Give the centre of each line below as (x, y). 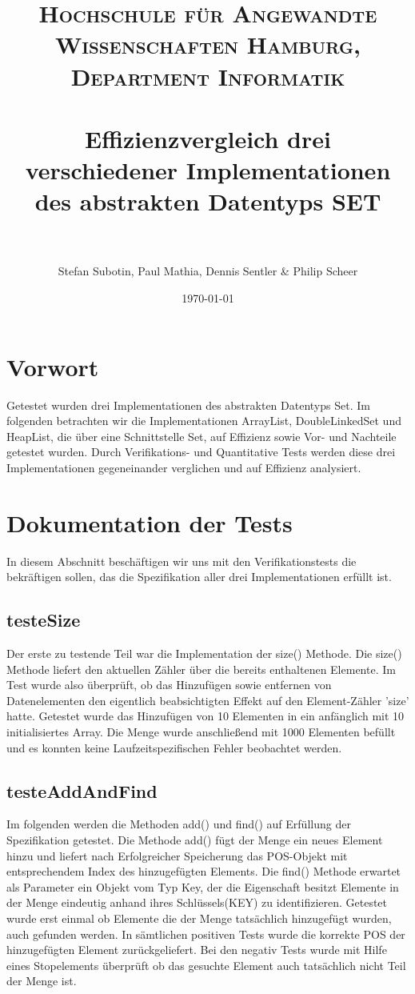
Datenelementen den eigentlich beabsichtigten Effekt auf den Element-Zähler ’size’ (208, 700)
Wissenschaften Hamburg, (208, 44)
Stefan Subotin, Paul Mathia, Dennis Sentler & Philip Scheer (208, 271)
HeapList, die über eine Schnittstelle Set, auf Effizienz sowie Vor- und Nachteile (202, 436)
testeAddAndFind (82, 790)
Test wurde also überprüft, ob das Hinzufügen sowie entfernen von (169, 685)
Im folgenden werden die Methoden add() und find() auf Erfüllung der (179, 824)
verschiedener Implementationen (208, 170)
